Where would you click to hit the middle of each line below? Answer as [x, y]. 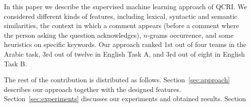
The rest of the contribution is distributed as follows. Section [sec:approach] [117, 80]
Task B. [16, 63]
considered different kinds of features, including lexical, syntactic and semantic [121, 16]
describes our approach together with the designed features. [92, 89]
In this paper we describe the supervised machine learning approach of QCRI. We [125, 6]
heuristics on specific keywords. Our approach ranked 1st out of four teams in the [125, 44]
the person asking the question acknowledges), [73, 35]
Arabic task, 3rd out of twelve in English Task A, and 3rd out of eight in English [125, 53]
